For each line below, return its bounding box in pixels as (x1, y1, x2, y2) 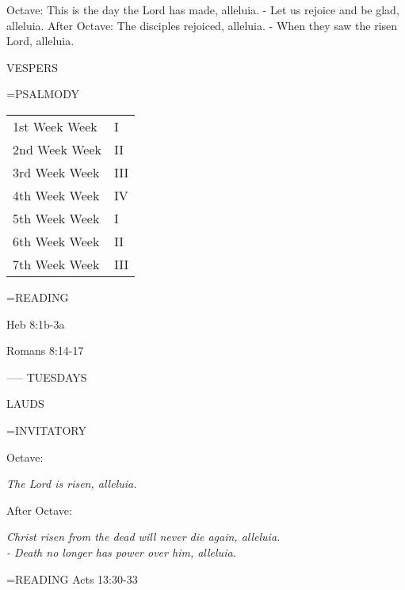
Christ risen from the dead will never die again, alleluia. (6, 528, 281, 545)
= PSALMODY (6, 86, 80, 102)
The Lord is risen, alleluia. (6, 475, 137, 492)
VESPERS (6, 59, 58, 75)
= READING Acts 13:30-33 (6, 570, 138, 587)
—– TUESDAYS (6, 368, 87, 385)
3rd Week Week (13, 162, 100, 181)
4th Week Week (13, 185, 100, 204)
